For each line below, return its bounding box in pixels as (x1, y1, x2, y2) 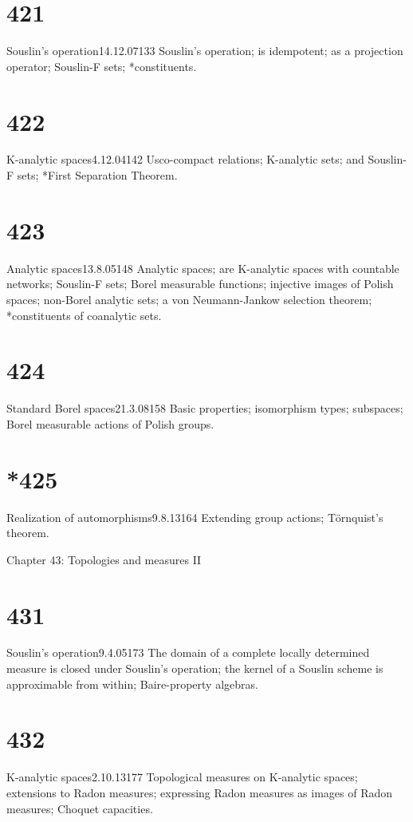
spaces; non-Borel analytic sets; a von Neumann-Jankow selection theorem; (6, 290, 372, 307)
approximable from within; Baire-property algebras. (6, 675, 258, 692)
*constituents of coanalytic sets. (6, 306, 162, 323)
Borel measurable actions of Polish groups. (6, 415, 214, 432)
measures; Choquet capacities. (6, 800, 153, 816)
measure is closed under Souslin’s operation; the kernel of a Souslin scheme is (6, 660, 383, 677)
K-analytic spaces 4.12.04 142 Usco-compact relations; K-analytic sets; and (6, 151, 364, 168)
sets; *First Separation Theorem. (17, 167, 178, 184)
